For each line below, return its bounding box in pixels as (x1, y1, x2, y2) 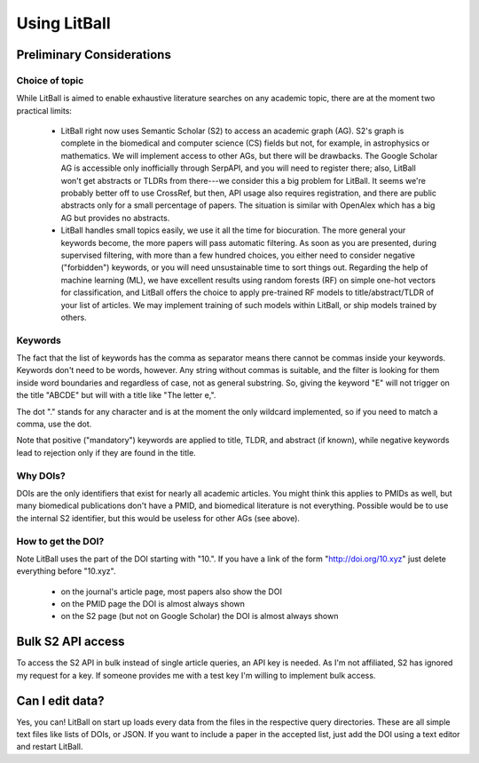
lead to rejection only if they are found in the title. (16, 447, 197, 457)
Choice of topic (16, 74, 84, 86)
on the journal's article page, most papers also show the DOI (60, 586, 283, 597)
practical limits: (16, 105, 73, 115)
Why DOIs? (16, 469, 66, 481)
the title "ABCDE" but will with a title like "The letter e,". (16, 390, 216, 401)
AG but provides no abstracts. (60, 212, 170, 223)
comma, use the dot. (16, 418, 92, 430)
